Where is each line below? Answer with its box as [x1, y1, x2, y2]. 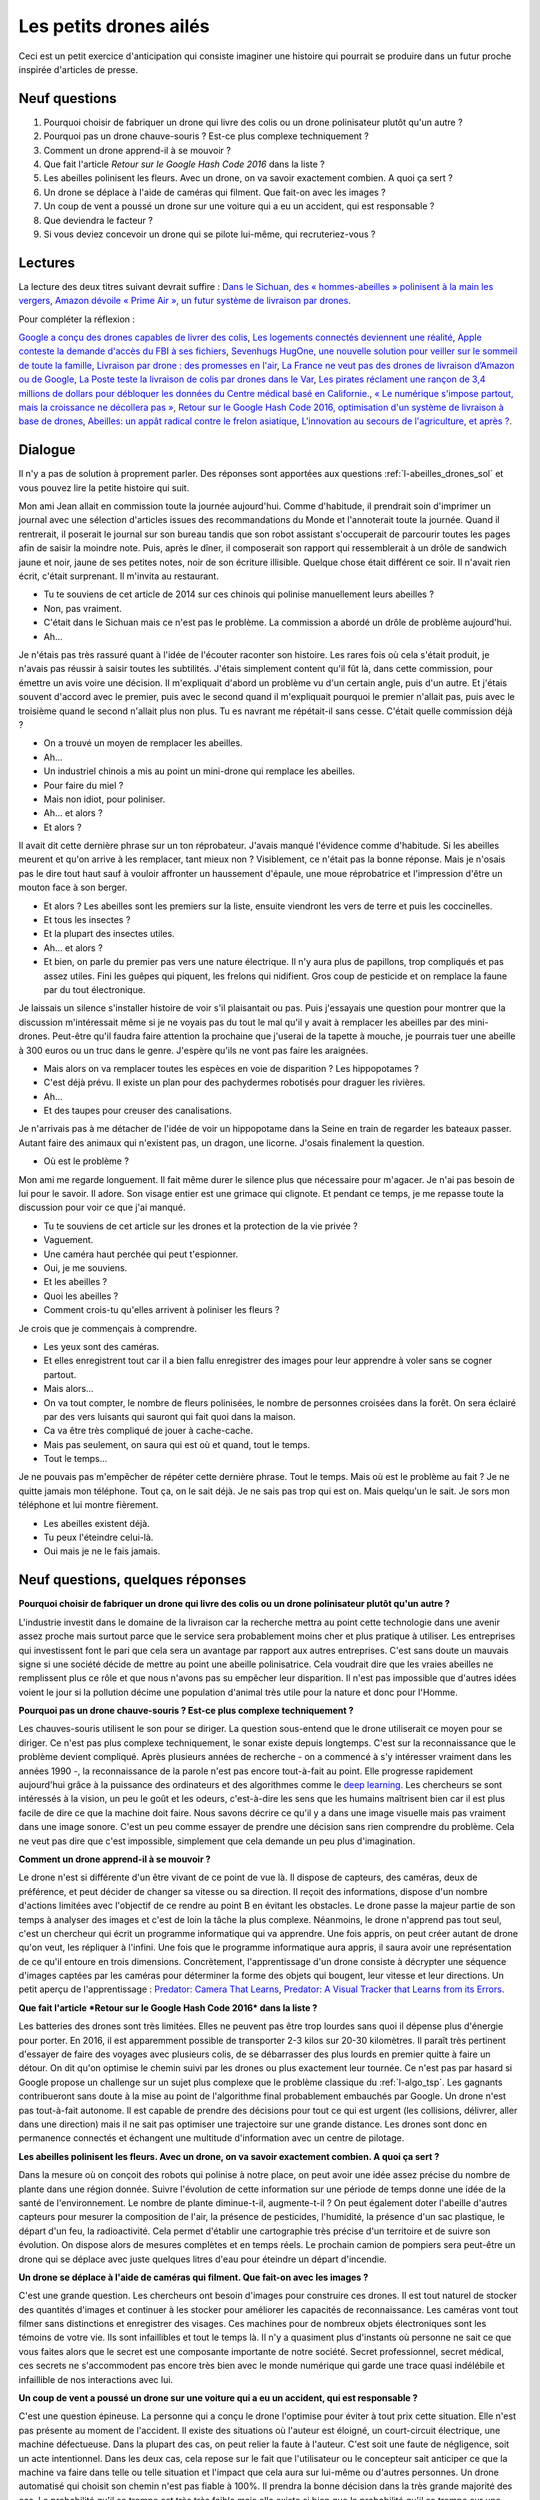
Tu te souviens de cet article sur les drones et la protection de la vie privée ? [43, 1220, 359, 1232]
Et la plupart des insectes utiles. [43, 928, 175, 940]
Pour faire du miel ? [43, 779, 124, 791]
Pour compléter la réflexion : [18, 313, 135, 325]
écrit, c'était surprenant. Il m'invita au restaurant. [18, 570, 219, 582]
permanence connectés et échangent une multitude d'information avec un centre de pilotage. [18, 2132, 405, 2144]
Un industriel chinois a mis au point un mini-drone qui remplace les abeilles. [43, 765, 355, 777]
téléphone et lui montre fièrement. [18, 1499, 159, 1511]
